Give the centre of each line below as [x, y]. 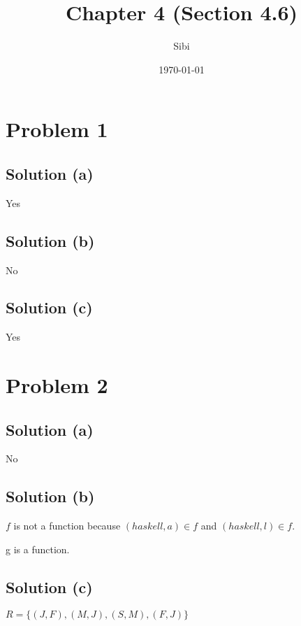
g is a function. [38, 549]
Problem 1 [57, 129]
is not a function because [67, 526]
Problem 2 [57, 385]
